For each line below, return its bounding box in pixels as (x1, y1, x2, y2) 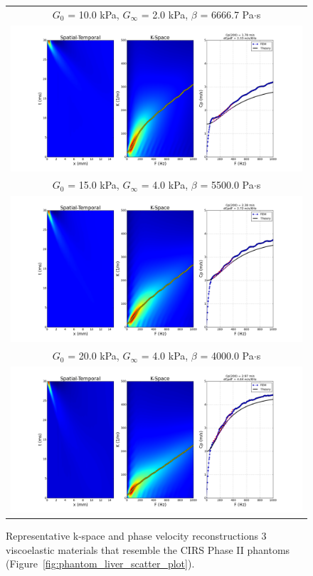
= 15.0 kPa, (68, 177, 120, 192)
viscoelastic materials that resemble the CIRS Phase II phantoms (6, 542, 290, 557)
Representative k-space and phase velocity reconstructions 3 (6, 528, 267, 543)
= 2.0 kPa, (141, 6, 189, 21)
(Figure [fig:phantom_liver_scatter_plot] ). (6, 556, 195, 571)
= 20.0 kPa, (68, 348, 120, 363)
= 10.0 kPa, (68, 6, 120, 21)
